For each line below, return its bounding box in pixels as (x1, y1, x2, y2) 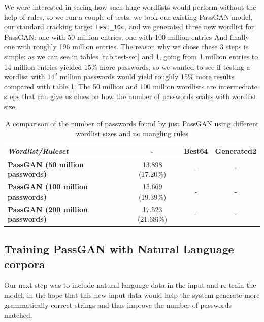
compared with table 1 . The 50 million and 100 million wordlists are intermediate (4, 81, 257, 91)
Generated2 (215, 145, 256, 156)
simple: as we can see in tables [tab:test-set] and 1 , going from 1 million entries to (4, 51, 258, 62)
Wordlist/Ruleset (8, 145, 69, 156)
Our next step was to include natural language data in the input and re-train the (4, 279, 256, 290)
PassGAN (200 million (8, 204, 88, 214)
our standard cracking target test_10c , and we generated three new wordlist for (4, 21, 254, 32)
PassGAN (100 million (8, 181, 88, 192)
